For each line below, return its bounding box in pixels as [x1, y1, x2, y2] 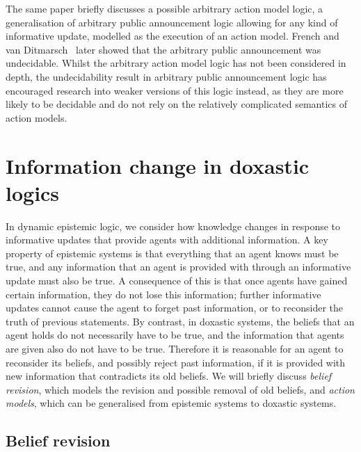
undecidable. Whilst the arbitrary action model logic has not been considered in [6, 56, 346, 70]
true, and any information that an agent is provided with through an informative [6, 259, 351, 274]
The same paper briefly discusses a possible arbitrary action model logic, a [6, 1, 323, 15]
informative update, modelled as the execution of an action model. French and [6, 29, 339, 43]
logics [6, 178, 60, 207]
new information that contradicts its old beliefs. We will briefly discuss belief [6, 369, 332, 383]
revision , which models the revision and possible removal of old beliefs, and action [6, 382, 355, 396]
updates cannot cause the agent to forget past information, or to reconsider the [6, 300, 344, 315]
